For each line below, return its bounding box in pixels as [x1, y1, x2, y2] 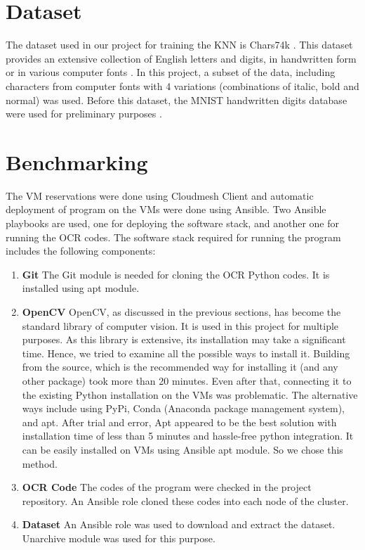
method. [22, 456, 58, 471]
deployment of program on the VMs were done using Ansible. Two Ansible [6, 202, 326, 217]
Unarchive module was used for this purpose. [22, 530, 215, 545]
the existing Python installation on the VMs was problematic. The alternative [22, 387, 358, 402]
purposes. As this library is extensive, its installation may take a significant [22, 332, 346, 347]
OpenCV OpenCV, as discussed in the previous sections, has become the [22, 304, 341, 319]
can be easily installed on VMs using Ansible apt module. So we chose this [22, 442, 343, 456]
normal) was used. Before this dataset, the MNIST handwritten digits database [6, 92, 347, 107]
